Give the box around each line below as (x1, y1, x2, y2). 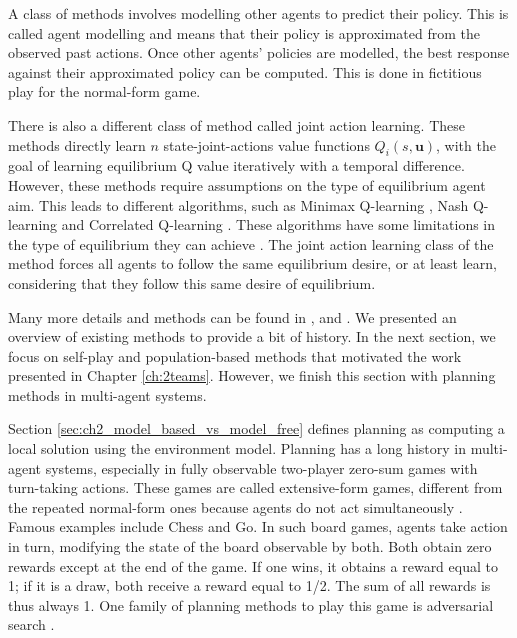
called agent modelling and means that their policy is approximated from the (8, 22, 481, 43)
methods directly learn (8, 134, 146, 155)
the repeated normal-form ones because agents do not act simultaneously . (8, 496, 463, 517)
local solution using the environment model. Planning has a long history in (8, 438, 466, 459)
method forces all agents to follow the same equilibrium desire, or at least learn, (8, 253, 497, 274)
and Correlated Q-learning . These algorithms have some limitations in (61, 214, 496, 235)
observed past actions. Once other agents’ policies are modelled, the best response (8, 42, 510, 63)
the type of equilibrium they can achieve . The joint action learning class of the (8, 233, 494, 254)
